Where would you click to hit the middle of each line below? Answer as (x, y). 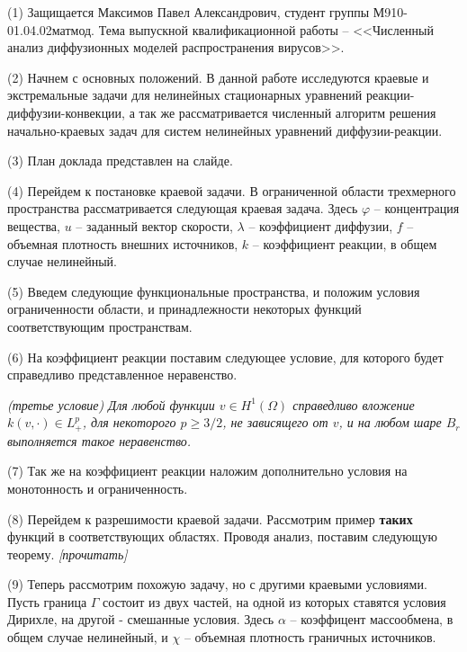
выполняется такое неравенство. (99, 440)
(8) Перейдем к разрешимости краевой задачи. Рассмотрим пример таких (210, 518)
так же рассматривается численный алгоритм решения (287, 112)
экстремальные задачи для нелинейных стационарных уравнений (185, 95)
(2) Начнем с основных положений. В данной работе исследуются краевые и (218, 77)
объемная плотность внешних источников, (123, 243)
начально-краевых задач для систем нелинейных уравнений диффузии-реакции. (225, 130)
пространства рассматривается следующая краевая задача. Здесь (183, 208)
